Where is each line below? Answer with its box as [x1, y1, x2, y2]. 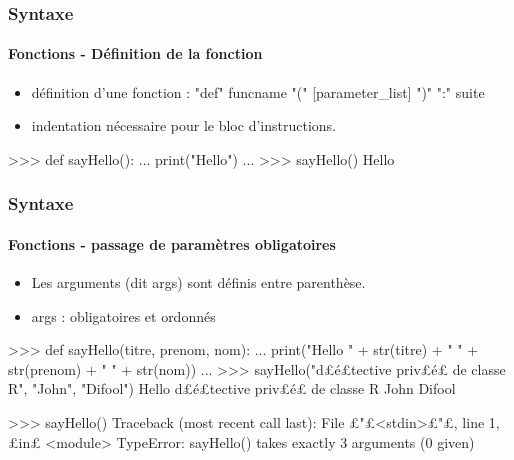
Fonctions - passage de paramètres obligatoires [8, 233, 336, 254]
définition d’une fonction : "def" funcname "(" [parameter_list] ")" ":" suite [31, 81, 485, 102]
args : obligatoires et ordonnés [31, 305, 216, 326]
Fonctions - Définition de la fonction [8, 43, 263, 64]
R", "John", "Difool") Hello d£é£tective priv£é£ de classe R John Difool [8, 378, 456, 399]
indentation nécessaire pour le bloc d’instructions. [31, 115, 336, 136]
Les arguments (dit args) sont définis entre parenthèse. [31, 272, 366, 293]
